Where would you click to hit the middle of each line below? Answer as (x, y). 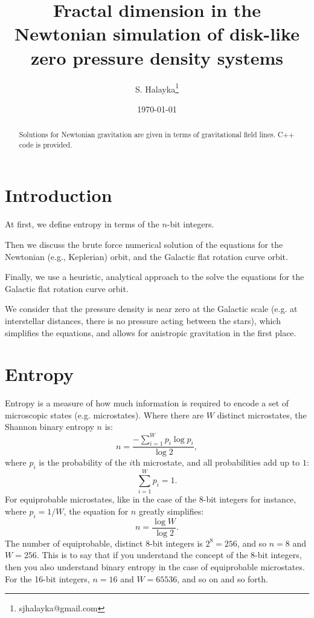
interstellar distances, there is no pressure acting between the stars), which (143, 320)
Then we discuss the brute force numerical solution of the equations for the (144, 244)
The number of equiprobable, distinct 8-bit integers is (104, 543)
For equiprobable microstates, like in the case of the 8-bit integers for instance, (151, 499)
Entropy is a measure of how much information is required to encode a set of (147, 403)
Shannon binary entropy (50, 427)
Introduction (59, 195)
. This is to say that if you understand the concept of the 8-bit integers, (169, 555)
